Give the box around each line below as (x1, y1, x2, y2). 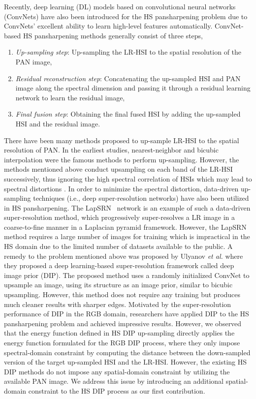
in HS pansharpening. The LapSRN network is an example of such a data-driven (4, 202, 251, 213)
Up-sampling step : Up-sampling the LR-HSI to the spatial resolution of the (15, 47, 242, 57)
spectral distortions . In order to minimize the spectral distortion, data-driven (4, 183, 239, 193)
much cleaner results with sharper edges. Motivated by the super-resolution (4, 299, 231, 309)
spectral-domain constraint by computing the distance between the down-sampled (4, 347, 251, 357)
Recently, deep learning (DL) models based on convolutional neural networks (4, 1, 236, 11)
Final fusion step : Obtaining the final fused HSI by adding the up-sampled (15, 109, 241, 119)
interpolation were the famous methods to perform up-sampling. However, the (4, 154, 239, 164)
